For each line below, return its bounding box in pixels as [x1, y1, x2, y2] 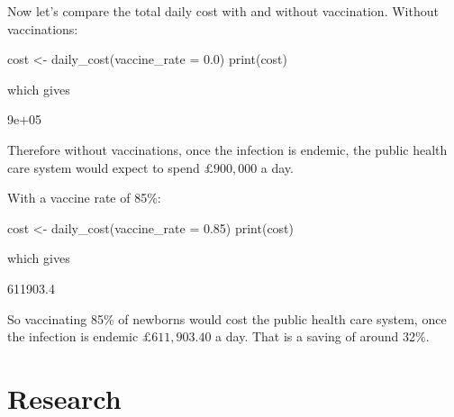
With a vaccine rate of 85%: [7, 188, 161, 207]
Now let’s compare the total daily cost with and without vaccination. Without [7, 2, 439, 20]
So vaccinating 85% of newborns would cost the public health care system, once [7, 309, 447, 328]
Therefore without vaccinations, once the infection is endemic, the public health [7, 140, 448, 159]
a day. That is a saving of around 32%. [215, 327, 430, 346]
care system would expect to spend [7, 158, 200, 177]
